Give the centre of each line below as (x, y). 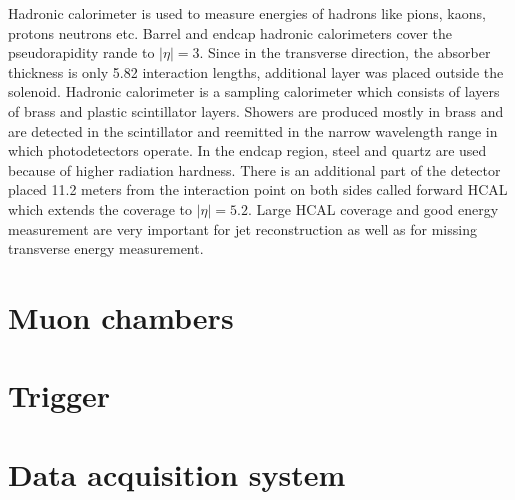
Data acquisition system (177, 473)
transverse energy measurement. (106, 248)
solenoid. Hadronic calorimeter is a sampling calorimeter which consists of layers (254, 91)
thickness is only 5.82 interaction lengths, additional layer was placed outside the (256, 71)
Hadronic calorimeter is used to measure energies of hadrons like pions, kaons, (247, 13)
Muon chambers (121, 316)
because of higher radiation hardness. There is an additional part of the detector (254, 169)
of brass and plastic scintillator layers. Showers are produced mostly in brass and (256, 110)
